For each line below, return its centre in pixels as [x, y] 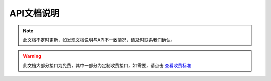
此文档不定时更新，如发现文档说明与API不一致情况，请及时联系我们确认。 [99, 40]
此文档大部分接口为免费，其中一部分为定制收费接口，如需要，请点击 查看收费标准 [107, 65]
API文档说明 [34, 13]
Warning [32, 56]
